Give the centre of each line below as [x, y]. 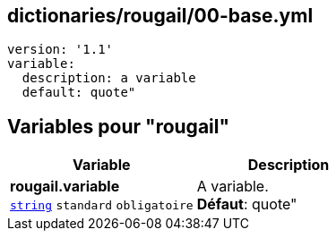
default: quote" [79, 93]
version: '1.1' [60, 50]
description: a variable [109, 78]
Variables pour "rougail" [119, 126]
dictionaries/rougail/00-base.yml [160, 16]
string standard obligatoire [102, 206]
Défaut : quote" [247, 204]
